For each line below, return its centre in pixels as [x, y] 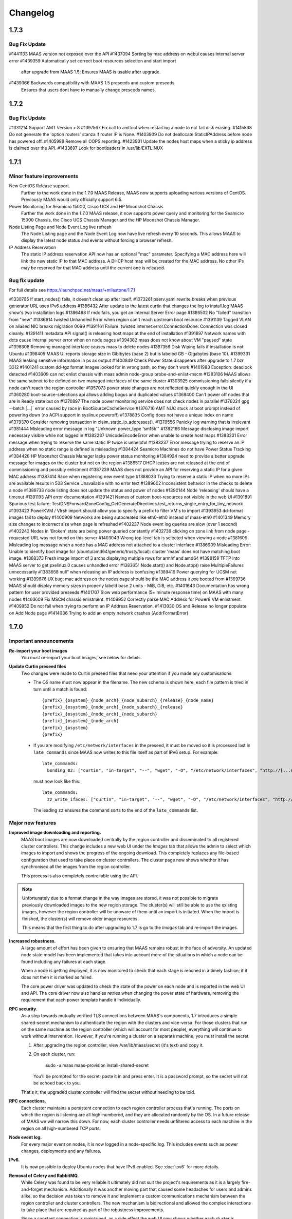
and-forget [32, 1189]
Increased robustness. [32, 941]
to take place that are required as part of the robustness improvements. [93, 1210]
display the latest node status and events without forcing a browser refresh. [97, 240]
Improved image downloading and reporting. [55, 833]
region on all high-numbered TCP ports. [61, 1128]
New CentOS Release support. [40, 186]
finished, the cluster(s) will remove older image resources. [80, 919]
